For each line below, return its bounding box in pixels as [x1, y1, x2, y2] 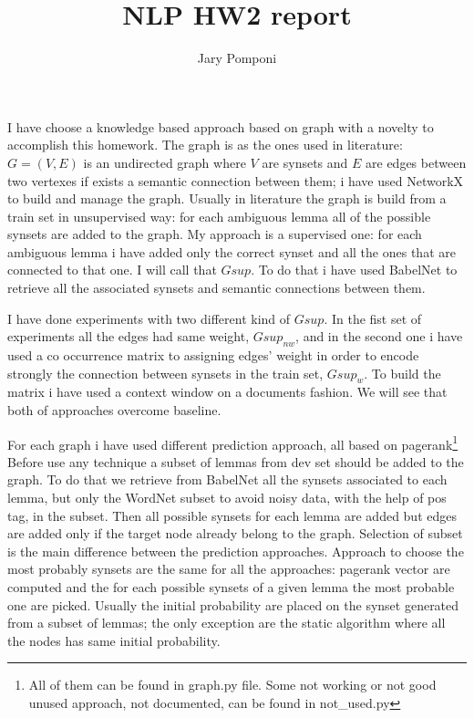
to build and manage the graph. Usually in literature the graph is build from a [7, 189, 447, 208]
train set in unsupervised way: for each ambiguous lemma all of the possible [7, 206, 431, 225]
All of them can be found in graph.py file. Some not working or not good [28, 675, 437, 694]
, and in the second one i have [295, 327, 463, 346]
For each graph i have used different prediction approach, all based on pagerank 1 [7, 432, 459, 453]
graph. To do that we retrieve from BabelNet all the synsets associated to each [7, 470, 448, 489]
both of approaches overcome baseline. [7, 401, 222, 420]
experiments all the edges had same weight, [7, 327, 250, 346]
